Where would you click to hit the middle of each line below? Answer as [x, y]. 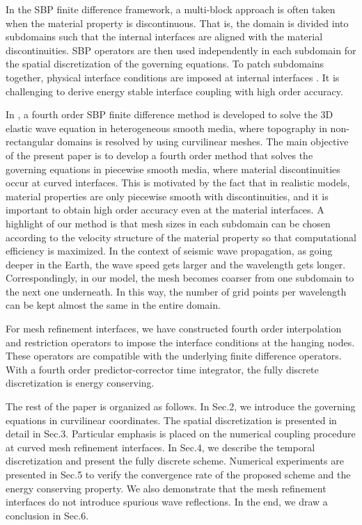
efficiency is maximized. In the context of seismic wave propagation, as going [169, 251]
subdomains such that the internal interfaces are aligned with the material [164, 37]
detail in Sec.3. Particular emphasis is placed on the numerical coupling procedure [181, 434]
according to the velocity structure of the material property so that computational [181, 237]
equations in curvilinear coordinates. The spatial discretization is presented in [171, 420]
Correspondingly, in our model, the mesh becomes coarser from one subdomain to [180, 278]
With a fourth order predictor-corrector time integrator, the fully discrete [162, 369]
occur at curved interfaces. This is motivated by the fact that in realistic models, [178, 183]
